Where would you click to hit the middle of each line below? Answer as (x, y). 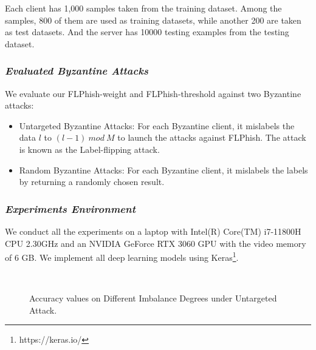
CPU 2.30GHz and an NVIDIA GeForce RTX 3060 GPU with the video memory (156, 243)
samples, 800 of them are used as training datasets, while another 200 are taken (153, 20)
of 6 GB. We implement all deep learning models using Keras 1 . (122, 256)
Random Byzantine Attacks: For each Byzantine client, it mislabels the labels (163, 170)
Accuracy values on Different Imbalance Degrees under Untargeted (153, 298)
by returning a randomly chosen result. (92, 182)
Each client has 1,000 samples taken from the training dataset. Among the (143, 8)
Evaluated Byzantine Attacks (77, 71)
